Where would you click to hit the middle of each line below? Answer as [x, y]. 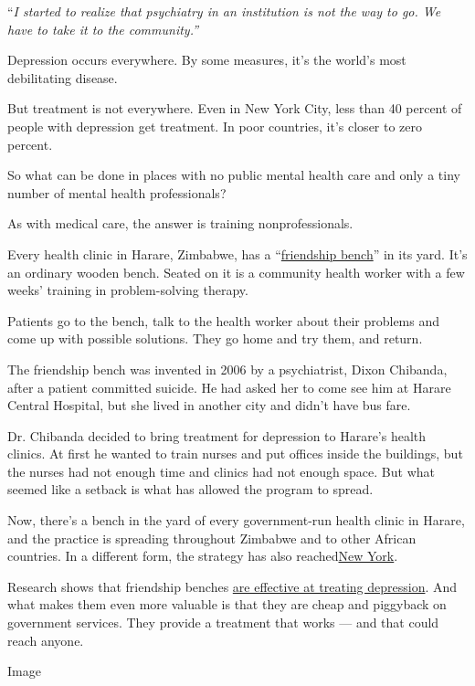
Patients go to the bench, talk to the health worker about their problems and [224, 320]
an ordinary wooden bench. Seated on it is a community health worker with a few [236, 272]
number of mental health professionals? [117, 192]
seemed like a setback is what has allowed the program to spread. [190, 489]
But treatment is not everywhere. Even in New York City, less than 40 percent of [235, 108]
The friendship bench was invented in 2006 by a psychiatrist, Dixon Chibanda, [227, 369]
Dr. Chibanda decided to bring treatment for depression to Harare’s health [217, 435]
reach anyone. [46, 640]
